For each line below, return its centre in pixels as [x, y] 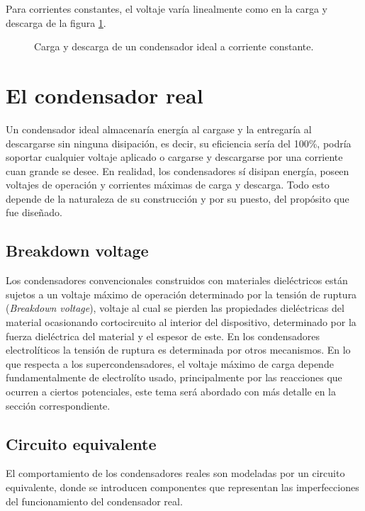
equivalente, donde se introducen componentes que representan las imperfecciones [182, 487]
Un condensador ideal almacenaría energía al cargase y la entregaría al [159, 129]
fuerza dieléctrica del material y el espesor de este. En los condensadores [163, 336]
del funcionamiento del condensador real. [94, 501]
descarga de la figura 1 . [56, 22]
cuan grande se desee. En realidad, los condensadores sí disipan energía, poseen [178, 170]
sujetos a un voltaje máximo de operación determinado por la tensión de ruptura [181, 294]
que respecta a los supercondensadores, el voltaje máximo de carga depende [170, 363]
